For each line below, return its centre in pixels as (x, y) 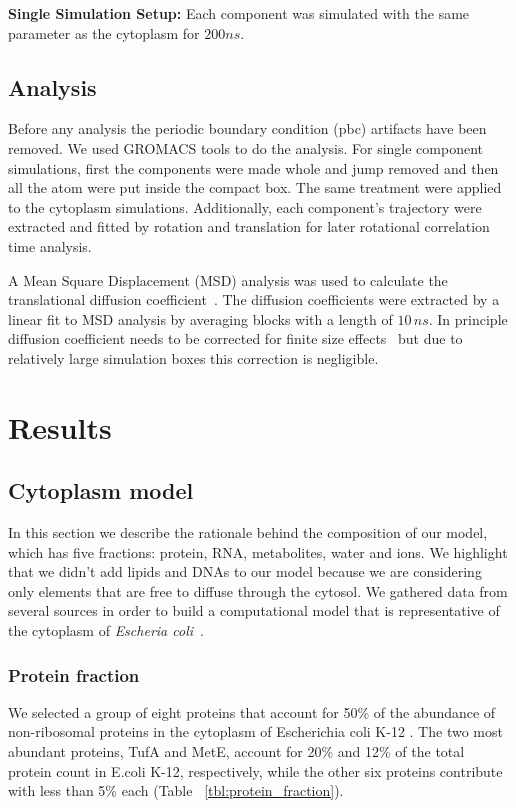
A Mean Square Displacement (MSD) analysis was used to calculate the (228, 279)
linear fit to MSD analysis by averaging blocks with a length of (200, 318)
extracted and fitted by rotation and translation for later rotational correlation (249, 226)
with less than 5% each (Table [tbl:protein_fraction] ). (176, 790)
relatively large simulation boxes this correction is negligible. (193, 357)
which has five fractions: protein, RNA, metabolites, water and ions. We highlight (258, 551)
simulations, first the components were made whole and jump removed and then (253, 167)
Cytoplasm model (101, 490)
